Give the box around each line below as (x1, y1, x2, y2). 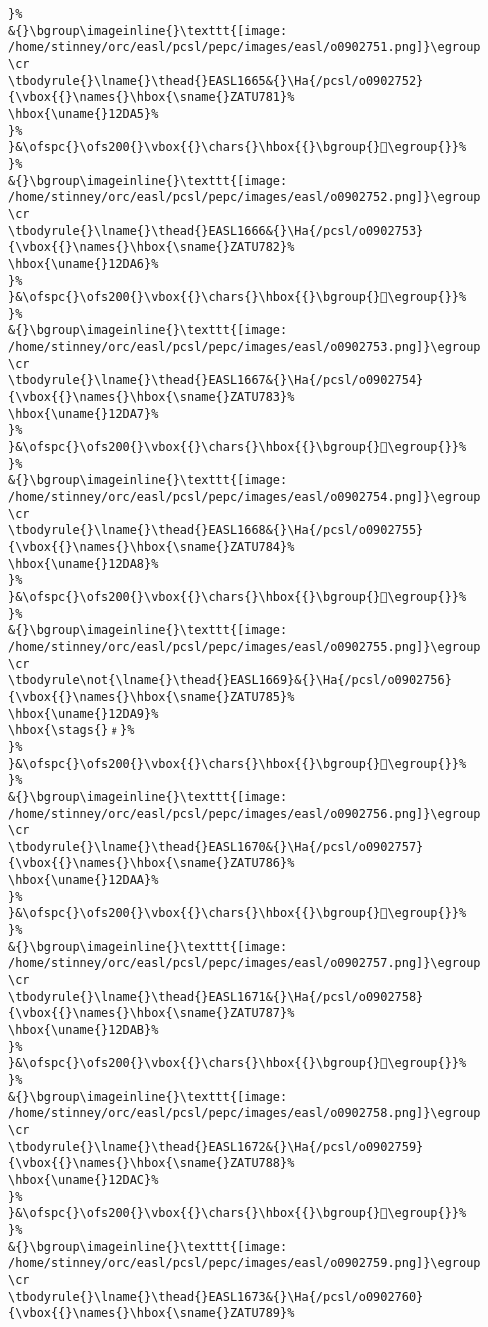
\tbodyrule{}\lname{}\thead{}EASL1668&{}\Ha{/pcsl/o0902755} (8, 523, 424, 538)
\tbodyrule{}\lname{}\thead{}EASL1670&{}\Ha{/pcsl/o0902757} (8, 839, 424, 854)
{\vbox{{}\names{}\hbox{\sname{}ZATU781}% (8, 90, 295, 105)
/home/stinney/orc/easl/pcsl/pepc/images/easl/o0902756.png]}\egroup (8, 806, 481, 821)
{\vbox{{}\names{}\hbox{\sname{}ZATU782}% (8, 240, 295, 255)
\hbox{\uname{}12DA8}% (8, 556, 159, 571)
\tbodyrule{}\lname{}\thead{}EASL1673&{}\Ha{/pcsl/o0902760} (8, 1289, 424, 1304)
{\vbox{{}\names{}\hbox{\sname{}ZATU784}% (8, 540, 295, 554)
